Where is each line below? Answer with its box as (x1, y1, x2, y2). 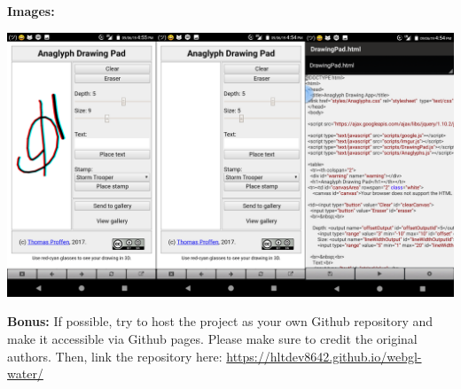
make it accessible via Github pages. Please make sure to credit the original (7, 330, 418, 348)
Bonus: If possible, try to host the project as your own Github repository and (7, 312, 434, 331)
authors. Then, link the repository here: (7, 346, 223, 365)
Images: (7, 2, 55, 19)
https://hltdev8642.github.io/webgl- (226, 346, 422, 365)
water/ (7, 364, 43, 383)
